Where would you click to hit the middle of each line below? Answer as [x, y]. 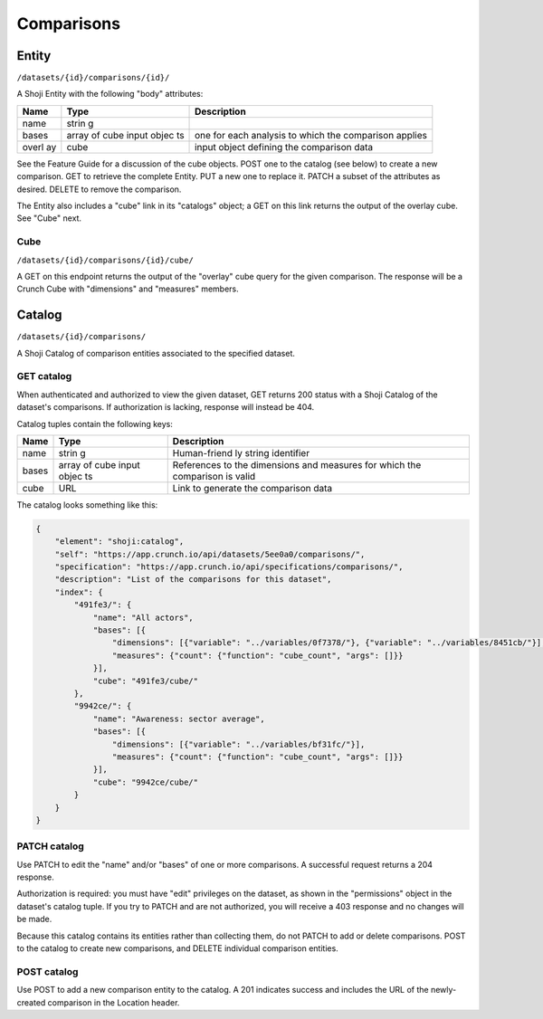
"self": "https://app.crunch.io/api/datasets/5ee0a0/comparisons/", [210, 554]
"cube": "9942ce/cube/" [146, 782]
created [31, 1002]
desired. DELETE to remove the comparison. [99, 189]
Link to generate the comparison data [252, 488]
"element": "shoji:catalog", [119, 542]
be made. [34, 919]
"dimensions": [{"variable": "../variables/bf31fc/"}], [238, 744]
